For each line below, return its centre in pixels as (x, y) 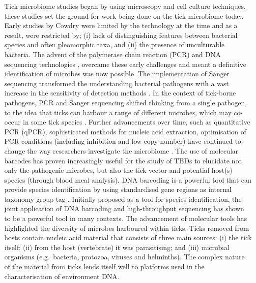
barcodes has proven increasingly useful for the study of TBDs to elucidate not (123, 160)
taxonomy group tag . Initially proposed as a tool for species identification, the (123, 199)
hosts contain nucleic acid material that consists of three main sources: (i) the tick (128, 237)
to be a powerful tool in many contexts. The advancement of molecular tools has (126, 218)
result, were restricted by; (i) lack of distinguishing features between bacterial (121, 35)
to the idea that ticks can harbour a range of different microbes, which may (118, 112)
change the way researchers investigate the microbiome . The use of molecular (122, 150)
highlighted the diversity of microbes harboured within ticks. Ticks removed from (127, 228)
